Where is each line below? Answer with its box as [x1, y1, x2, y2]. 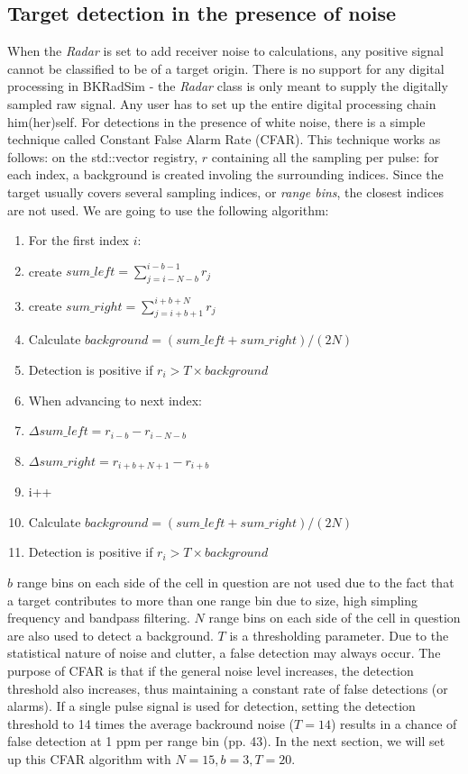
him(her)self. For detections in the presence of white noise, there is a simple [7, 112, 426, 131]
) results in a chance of [330, 714, 457, 733]
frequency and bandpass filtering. [7, 608, 190, 627]
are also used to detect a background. [7, 625, 214, 644]
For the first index [28, 231, 129, 250]
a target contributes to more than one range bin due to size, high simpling [7, 590, 418, 609]
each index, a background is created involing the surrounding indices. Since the [7, 165, 444, 184]
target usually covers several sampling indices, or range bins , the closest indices [7, 182, 444, 201]
